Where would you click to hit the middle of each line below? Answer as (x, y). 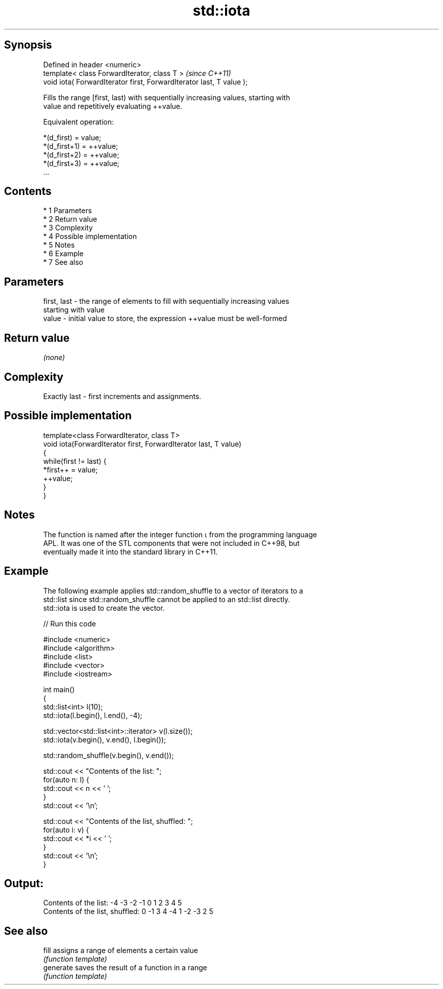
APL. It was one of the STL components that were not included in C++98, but (171, 543)
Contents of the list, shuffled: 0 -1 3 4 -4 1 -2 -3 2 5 (128, 912)
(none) (54, 358)
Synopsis (28, 45)
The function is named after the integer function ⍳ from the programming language (180, 534)
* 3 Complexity (68, 228)
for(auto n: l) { (66, 779)
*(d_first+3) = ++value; (81, 163)
